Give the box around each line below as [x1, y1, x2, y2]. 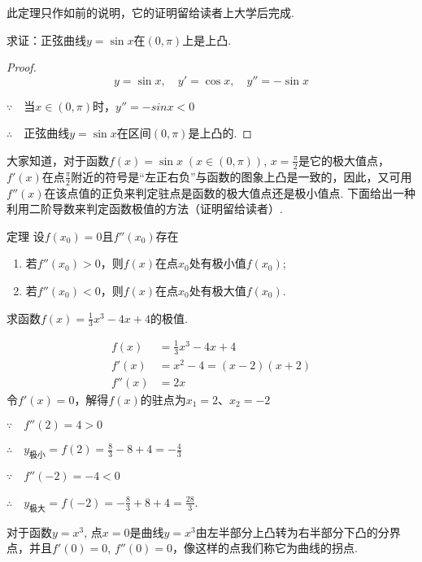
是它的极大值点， [298, 151, 389, 168]
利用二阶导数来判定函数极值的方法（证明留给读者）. [7, 200, 283, 217]
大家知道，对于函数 [7, 151, 109, 168]
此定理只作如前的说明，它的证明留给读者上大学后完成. [7, 4, 294, 20]
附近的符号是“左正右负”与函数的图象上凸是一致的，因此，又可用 [71, 168, 412, 185]
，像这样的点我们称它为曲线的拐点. [172, 539, 358, 556]
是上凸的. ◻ [188, 124, 252, 142]
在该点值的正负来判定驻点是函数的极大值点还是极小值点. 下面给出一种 [44, 184, 416, 201]
